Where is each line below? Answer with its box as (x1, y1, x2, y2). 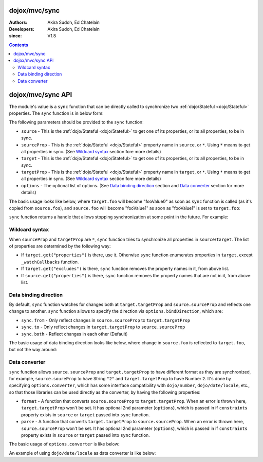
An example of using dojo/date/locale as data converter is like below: (9, 450, 156, 456)
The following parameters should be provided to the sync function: (9, 119, 144, 125)
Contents (9, 42, 29, 48)
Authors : (9, 19, 28, 25)
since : (9, 33, 22, 39)
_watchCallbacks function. (21, 259, 79, 265)
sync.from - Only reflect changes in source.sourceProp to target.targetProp (21, 317, 190, 323)
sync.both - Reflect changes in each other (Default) (21, 331, 128, 337)
